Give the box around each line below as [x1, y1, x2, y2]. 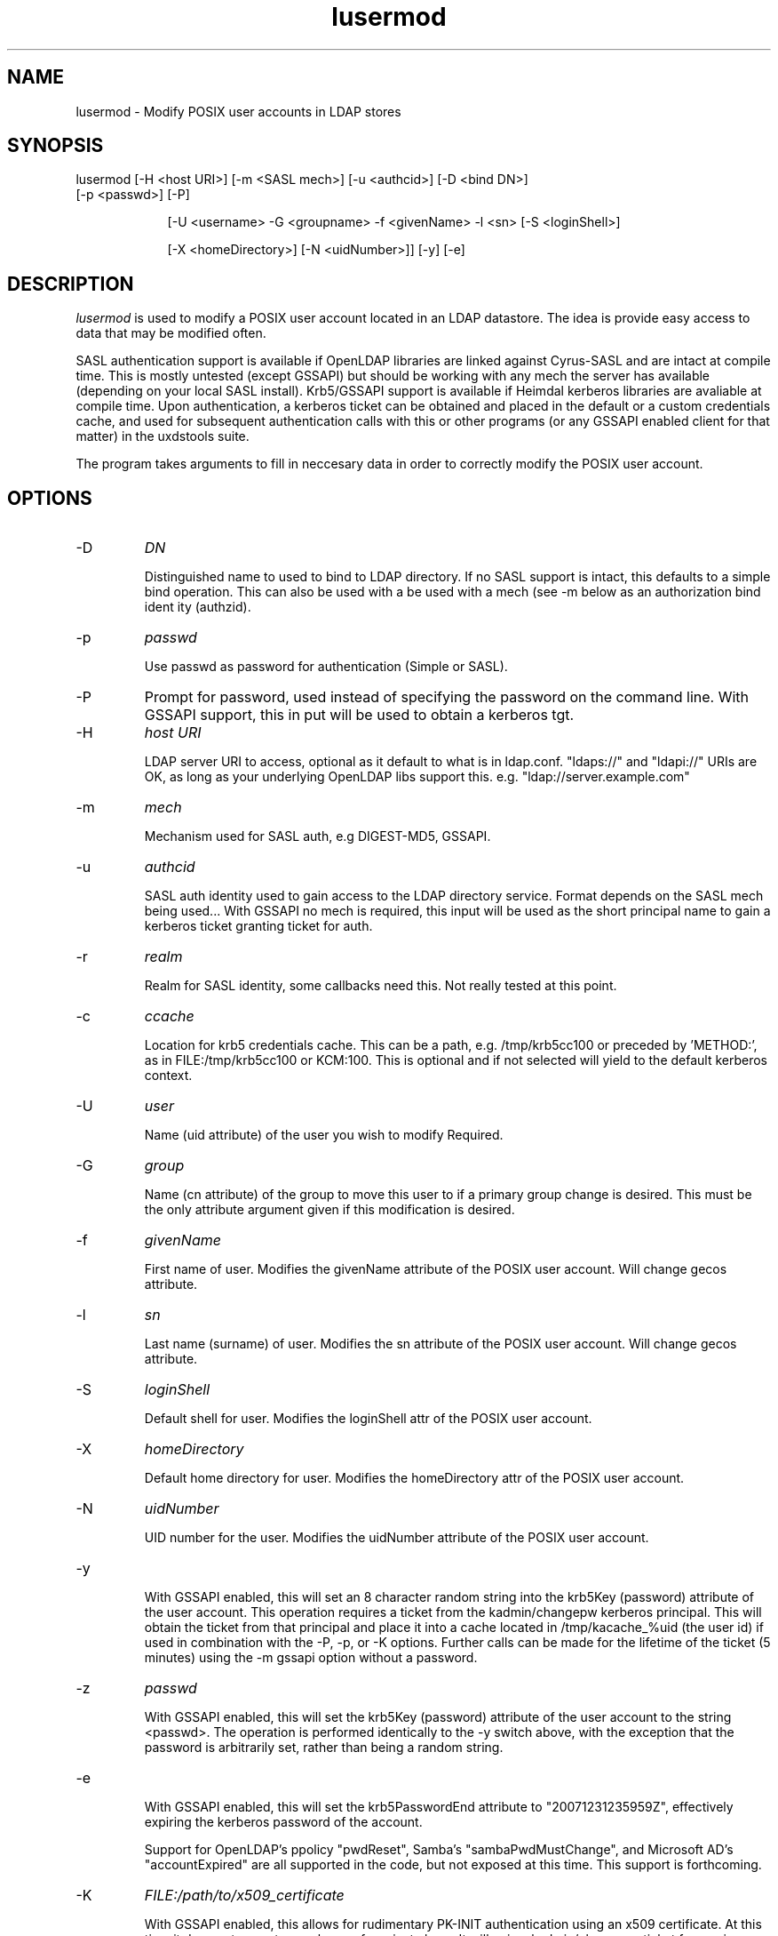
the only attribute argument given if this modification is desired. [144, 1202, 515, 1218]
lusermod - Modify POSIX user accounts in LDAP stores [75, 103, 401, 119]
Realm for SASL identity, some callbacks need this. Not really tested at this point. [144, 978, 617, 994]
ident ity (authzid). [144, 599, 251, 615]
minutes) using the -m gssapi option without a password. [144, 1650, 478, 1666]
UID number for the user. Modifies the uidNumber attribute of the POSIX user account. [144, 1530, 649, 1546]
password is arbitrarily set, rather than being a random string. [144, 1740, 504, 1756]
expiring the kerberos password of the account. [144, 1814, 423, 1830]
